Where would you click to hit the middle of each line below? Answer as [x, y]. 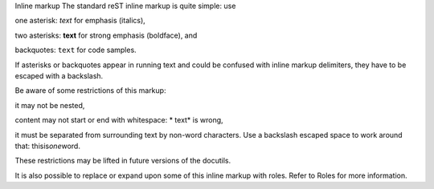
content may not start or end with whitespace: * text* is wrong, [119, 120]
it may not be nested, [50, 105]
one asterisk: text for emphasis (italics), [80, 21]
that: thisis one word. [47, 146]
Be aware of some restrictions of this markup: [90, 90]
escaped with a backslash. [59, 75]
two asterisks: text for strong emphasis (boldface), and [106, 35]
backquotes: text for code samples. [76, 50]
